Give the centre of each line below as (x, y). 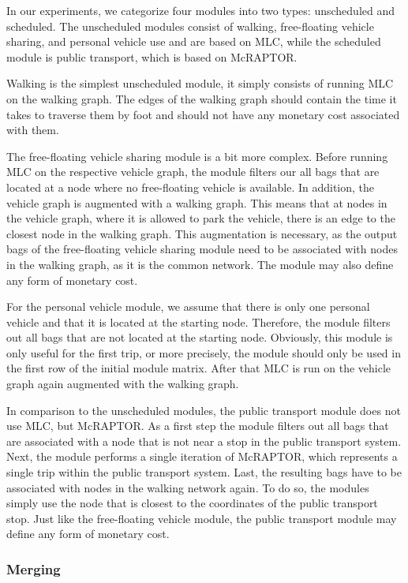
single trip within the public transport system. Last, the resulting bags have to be (204, 472)
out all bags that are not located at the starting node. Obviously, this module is (200, 337)
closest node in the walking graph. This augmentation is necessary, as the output (202, 233)
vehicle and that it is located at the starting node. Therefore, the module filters (198, 321)
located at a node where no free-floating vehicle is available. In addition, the (191, 187)
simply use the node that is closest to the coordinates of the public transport (192, 503)
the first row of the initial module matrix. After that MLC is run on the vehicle (199, 368)
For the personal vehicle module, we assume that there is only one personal (188, 306)
